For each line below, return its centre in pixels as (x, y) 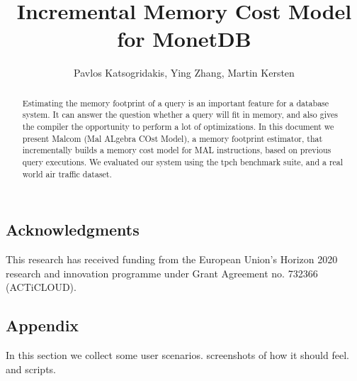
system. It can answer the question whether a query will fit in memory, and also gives (180, 115)
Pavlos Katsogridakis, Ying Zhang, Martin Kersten (184, 73)
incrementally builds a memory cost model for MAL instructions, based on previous (177, 150)
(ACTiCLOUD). (41, 287)
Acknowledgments (73, 230)
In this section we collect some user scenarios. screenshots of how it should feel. (177, 355)
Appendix (42, 325)
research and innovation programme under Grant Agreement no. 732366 (162, 273)
